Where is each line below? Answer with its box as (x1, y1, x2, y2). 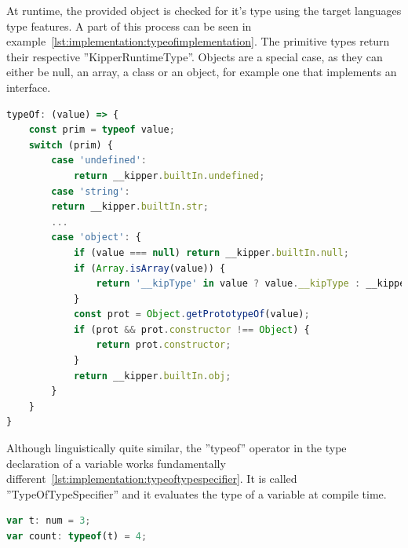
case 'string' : (51, 185, 130, 197)
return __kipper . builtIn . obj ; (73, 370, 231, 382)
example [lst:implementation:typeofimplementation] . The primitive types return (6, 33, 390, 49)
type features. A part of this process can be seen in (6, 17, 252, 34)
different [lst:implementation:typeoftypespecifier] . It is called (6, 470, 297, 487)
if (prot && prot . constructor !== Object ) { (73, 323, 310, 335)
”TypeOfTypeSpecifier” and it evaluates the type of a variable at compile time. (6, 485, 387, 502)
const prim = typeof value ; (28, 124, 175, 136)
